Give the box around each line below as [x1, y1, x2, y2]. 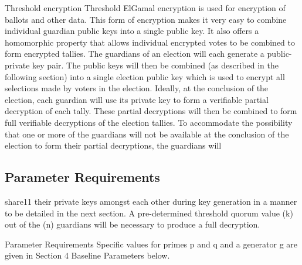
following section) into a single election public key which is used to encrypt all [5, 70, 285, 82]
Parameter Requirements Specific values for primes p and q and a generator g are [5, 238, 298, 250]
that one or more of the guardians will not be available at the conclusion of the [5, 128, 289, 140]
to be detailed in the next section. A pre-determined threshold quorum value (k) [5, 207, 293, 219]
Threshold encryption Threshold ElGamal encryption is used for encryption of [5, 2, 286, 13]
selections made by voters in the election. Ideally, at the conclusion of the [5, 82, 269, 94]
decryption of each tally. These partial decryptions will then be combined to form [5, 105, 297, 117]
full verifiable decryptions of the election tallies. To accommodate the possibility [5, 116, 293, 128]
